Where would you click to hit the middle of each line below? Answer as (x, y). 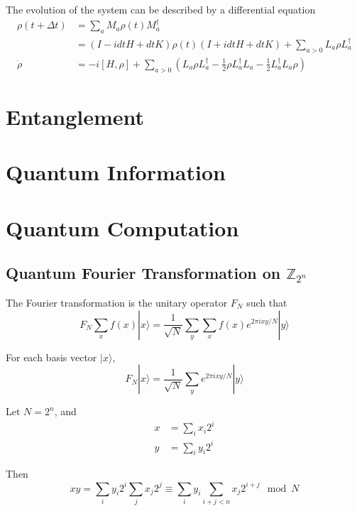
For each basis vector (51, 357)
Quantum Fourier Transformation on (143, 273)
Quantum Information (116, 172)
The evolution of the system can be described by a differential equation (161, 9)
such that (267, 302)
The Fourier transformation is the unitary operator (117, 302)
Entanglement (75, 116)
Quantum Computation (122, 227)
